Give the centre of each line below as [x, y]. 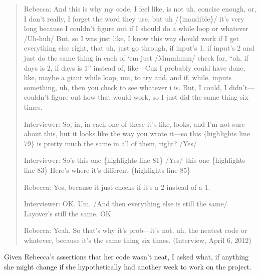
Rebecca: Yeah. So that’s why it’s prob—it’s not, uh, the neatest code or [136, 230]
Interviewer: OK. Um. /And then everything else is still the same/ [125, 204]
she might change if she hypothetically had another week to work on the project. [128, 267]
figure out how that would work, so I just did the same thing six [150, 97]
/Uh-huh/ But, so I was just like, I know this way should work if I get [131, 38]
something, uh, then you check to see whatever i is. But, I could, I [125, 87]
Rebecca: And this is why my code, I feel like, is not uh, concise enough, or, [140, 9]
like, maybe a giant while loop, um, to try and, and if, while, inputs [128, 77]
